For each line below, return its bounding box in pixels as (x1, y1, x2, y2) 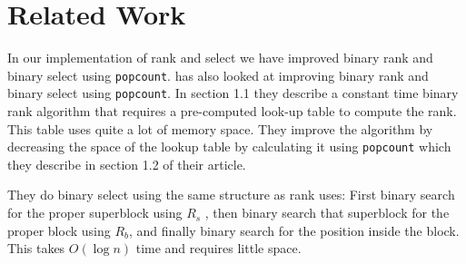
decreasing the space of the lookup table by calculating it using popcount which (7, 137, 451, 156)
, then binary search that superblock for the (204, 203, 450, 222)
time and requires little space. (135, 239, 302, 258)
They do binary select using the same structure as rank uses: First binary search (7, 185, 455, 204)
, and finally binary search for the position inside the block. (129, 220, 460, 240)
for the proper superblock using (7, 203, 183, 222)
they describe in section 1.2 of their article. (7, 154, 246, 173)
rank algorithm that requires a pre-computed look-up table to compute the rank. (7, 102, 457, 121)
